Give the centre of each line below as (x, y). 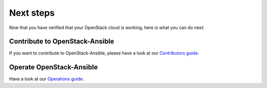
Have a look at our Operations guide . (46, 79)
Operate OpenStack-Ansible (54, 67)
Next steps (32, 13)
